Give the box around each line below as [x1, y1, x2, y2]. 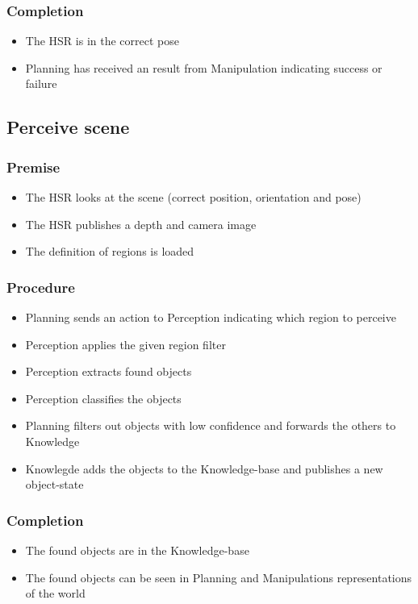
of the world [25, 585, 86, 602]
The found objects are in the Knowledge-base [25, 541, 249, 558]
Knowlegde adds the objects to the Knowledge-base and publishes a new [25, 460, 383, 477]
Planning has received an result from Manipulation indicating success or [25, 59, 382, 76]
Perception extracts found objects [25, 363, 192, 380]
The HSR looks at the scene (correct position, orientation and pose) [25, 189, 362, 205]
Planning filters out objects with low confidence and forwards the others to [25, 417, 396, 434]
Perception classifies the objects [25, 389, 182, 406]
